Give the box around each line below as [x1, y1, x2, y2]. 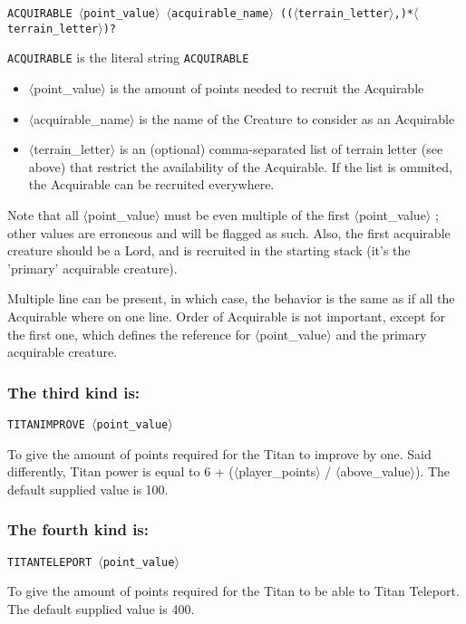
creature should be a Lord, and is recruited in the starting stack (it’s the [7, 241, 411, 260]
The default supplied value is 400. [7, 599, 195, 618]
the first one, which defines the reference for [7, 324, 251, 343]
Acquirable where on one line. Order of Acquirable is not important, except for [7, 306, 445, 325]
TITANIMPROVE [7, 418, 85, 431]
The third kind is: [7, 380, 141, 403]
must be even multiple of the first [164, 205, 350, 224]
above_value [340, 462, 411, 481]
